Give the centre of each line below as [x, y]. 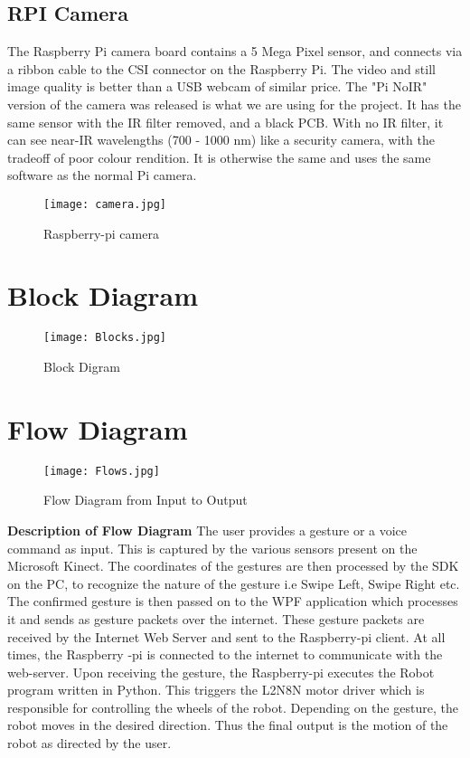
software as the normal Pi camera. [102, 175]
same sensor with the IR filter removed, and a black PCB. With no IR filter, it [226, 122]
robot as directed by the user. [89, 743]
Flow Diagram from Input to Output [146, 500]
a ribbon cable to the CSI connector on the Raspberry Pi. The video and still [221, 68]
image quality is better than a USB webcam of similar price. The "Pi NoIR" [217, 86]
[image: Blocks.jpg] [105, 338]
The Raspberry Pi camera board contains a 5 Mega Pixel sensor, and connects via [235, 51]
